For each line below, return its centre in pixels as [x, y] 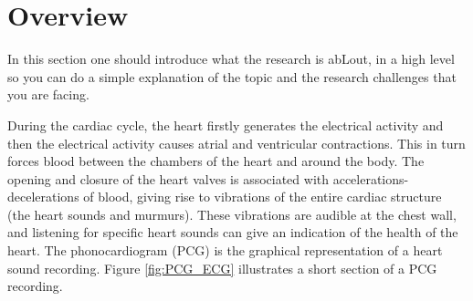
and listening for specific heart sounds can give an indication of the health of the [233, 232]
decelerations [43, 197]
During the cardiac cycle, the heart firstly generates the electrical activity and [226, 125]
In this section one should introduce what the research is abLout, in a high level [231, 59]
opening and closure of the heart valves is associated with [168, 178]
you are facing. [48, 94]
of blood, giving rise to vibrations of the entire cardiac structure [263, 197]
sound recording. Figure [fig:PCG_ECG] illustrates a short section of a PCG [222, 268]
